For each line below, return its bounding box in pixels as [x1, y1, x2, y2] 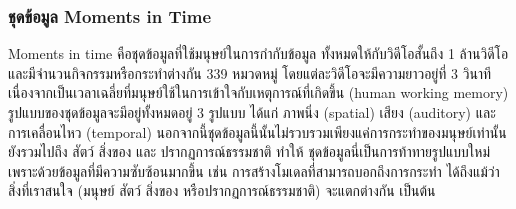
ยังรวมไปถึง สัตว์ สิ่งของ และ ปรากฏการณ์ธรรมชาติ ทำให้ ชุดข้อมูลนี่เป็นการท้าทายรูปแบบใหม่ [8, 141, 490, 162]
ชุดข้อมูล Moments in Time [8, 3, 212, 28]
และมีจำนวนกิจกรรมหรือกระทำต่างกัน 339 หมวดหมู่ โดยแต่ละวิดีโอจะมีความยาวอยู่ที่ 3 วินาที [8, 62, 492, 83]
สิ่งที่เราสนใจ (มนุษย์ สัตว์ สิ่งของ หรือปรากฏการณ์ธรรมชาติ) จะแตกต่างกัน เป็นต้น [8, 180, 436, 201]
